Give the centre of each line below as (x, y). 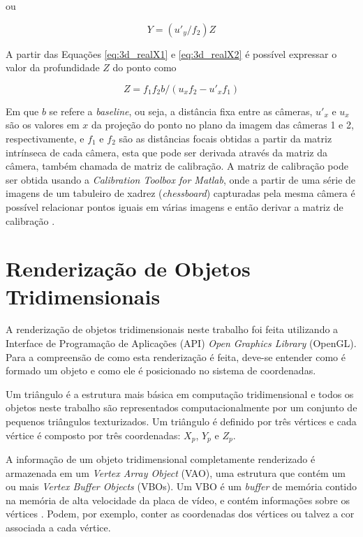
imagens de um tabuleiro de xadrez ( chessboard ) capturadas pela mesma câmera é (180, 193)
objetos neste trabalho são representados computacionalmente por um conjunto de (181, 407)
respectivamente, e (45, 138)
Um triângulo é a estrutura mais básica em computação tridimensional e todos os (180, 393)
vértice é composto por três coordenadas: (93, 435)
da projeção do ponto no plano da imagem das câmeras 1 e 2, (222, 125)
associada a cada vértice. (58, 528)
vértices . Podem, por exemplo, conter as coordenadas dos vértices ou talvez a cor (180, 514)
